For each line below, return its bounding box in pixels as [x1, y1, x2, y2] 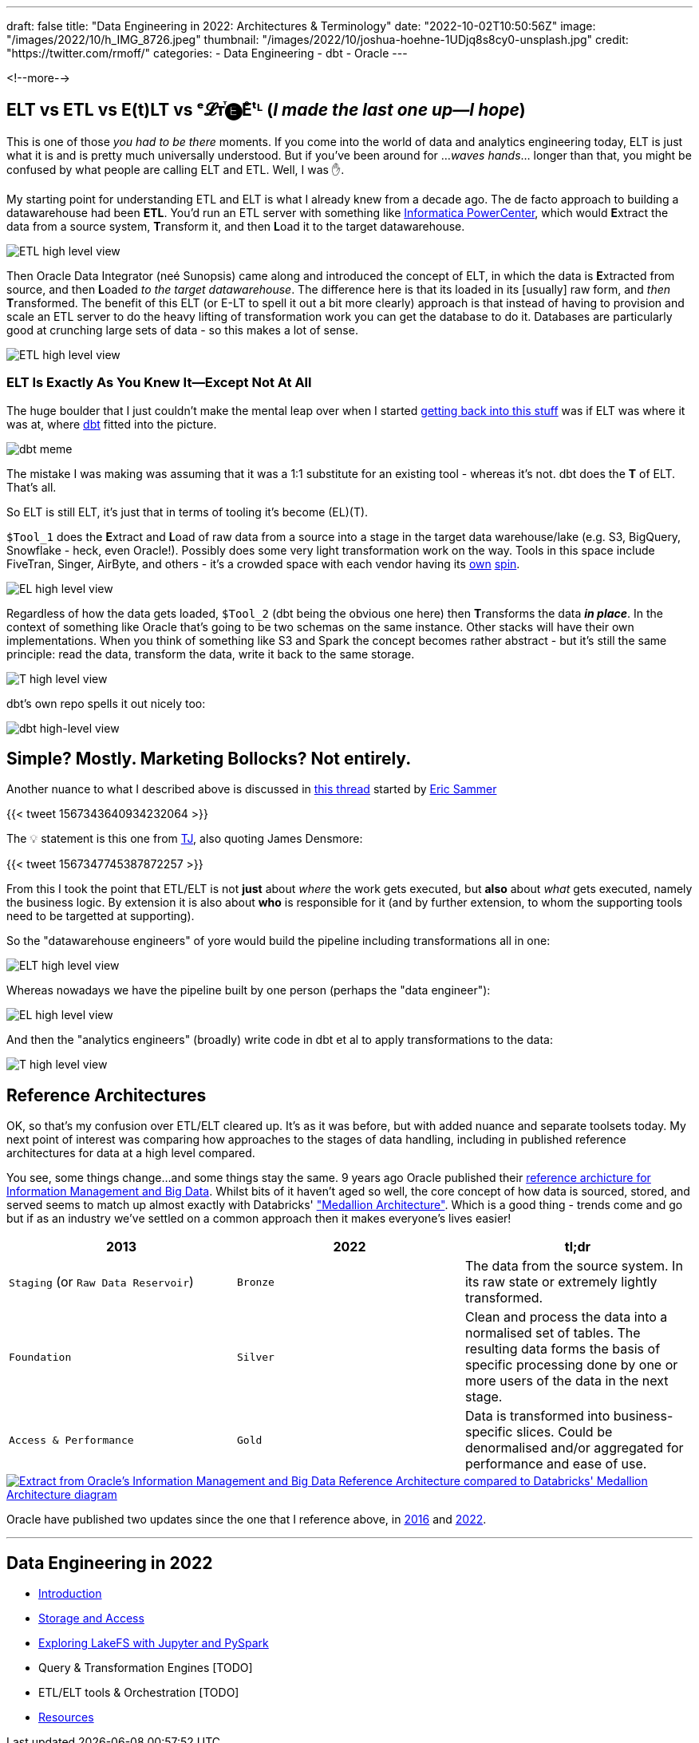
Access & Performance [9, 1433, 134, 1446]
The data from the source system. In [464, 1258, 683, 1275]
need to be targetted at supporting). [6, 909, 195, 923]
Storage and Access [38, 1611, 144, 1626]
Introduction [38, 1587, 102, 1601]
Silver [236, 1350, 274, 1363]
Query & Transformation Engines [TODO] [38, 1661, 253, 1675]
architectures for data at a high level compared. [6, 1146, 255, 1160]
